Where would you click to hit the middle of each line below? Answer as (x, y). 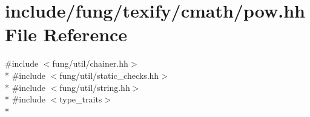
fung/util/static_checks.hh (109, 75)
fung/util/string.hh (95, 87)
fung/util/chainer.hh (90, 63)
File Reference (66, 34)
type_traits (81, 99)
